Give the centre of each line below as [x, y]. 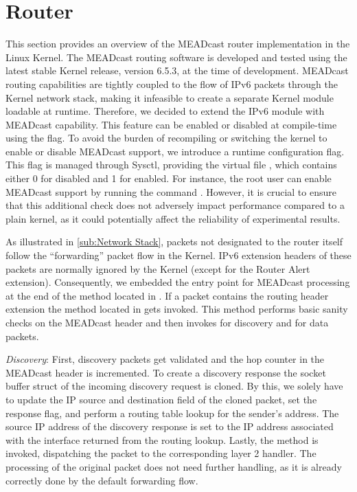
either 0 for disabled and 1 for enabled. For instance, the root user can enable [169, 178]
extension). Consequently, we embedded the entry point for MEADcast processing [178, 282]
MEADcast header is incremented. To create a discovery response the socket [166, 372]
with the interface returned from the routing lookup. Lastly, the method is [162, 439]
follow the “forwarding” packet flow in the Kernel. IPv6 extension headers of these [178, 255]
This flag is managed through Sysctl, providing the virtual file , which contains [171, 165]
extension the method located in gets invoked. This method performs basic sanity [177, 309]
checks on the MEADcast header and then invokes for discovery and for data [167, 322]
